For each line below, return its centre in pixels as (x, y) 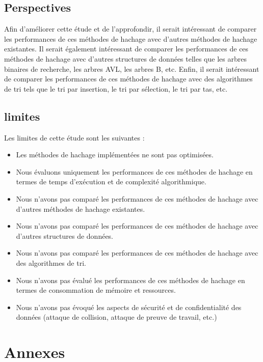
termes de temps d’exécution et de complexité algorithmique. (111, 182)
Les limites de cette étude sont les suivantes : (74, 137)
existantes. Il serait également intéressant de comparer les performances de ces (126, 49)
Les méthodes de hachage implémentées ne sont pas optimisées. (115, 155)
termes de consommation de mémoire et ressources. (96, 290)
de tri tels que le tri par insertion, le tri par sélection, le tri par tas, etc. (116, 88)
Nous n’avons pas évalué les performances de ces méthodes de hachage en (130, 280)
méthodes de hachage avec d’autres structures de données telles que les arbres (125, 58)
